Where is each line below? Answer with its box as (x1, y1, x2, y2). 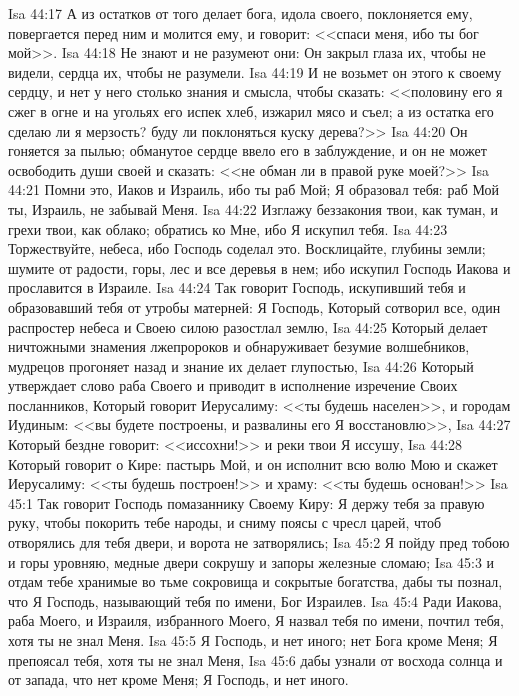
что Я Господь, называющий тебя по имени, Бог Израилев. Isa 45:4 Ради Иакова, (8, 590, 503, 611)
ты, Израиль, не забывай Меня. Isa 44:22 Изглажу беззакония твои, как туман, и (8, 198, 498, 219)
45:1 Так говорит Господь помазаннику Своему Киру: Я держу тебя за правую (8, 492, 485, 513)
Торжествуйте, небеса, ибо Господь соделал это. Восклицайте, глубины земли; (8, 238, 486, 259)
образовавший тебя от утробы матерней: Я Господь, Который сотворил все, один (8, 296, 501, 317)
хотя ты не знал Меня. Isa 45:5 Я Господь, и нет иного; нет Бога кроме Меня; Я (8, 630, 498, 650)
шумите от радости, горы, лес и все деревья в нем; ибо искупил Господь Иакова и (8, 257, 511, 278)
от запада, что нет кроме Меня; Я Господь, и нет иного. (8, 669, 349, 690)
